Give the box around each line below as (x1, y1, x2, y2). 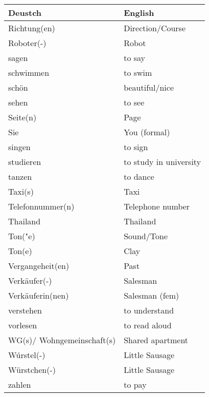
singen (8, 141, 31, 153)
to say (124, 52, 146, 64)
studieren (8, 156, 41, 168)
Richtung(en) (8, 22, 55, 34)
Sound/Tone (124, 230, 168, 242)
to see (124, 96, 145, 108)
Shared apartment (124, 334, 189, 346)
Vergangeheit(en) (8, 260, 69, 271)
